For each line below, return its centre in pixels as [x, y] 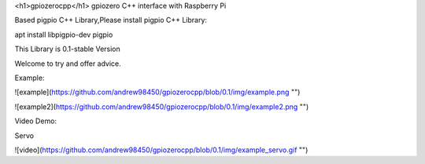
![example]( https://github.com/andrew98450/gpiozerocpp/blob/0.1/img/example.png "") [157, 92]
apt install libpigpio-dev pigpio [64, 35]
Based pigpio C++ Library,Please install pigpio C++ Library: [111, 20]
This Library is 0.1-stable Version [68, 49]
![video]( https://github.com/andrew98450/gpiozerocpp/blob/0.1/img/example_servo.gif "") [161, 150]
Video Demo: [36, 121]
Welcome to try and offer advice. [68, 64]
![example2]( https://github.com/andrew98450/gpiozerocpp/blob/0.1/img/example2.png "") [162, 107]
